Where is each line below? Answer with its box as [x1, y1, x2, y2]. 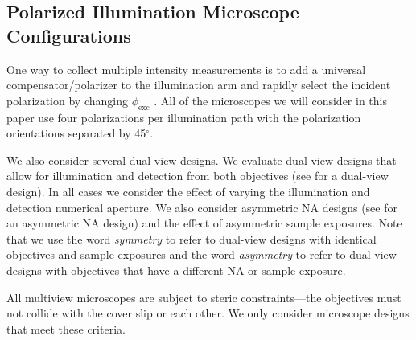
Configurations [6, 23, 131, 47]
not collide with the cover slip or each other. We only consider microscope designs [6, 305, 410, 322]
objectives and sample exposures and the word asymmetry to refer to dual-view [6, 246, 397, 263]
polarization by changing [6, 92, 128, 109]
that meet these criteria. [6, 320, 126, 337]
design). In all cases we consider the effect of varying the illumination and [6, 182, 370, 199]
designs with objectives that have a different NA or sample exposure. [6, 261, 346, 278]
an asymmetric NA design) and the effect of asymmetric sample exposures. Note [6, 215, 402, 231]
